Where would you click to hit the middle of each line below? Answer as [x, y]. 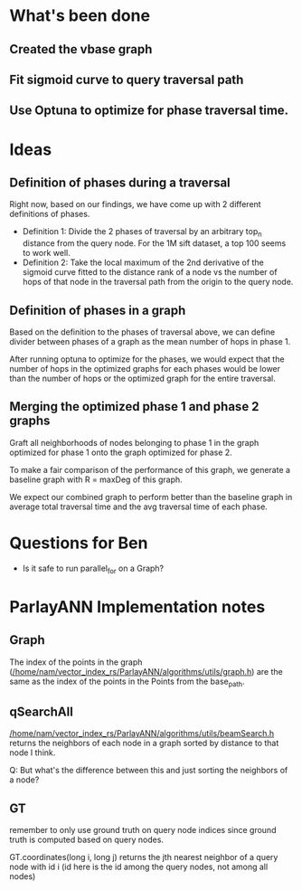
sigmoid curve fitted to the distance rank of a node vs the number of [150, 272]
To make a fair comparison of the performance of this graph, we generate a [150, 469]
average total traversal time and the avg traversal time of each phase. [139, 507]
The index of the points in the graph [76, 662]
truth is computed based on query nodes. [87, 839]
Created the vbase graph [81, 49]
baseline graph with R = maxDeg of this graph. [96, 479]
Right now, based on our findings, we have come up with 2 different [135, 204]
